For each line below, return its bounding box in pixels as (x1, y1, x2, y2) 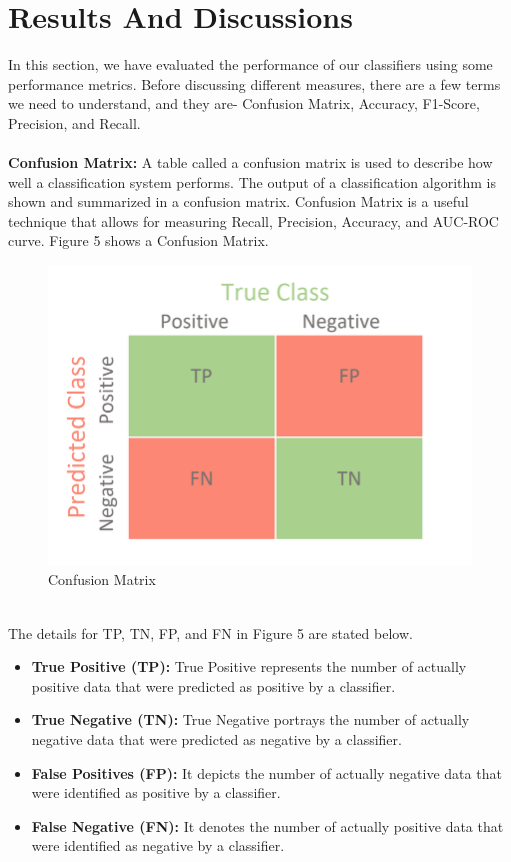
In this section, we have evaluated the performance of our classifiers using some (8, 54, 493, 75)
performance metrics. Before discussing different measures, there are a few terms (8, 73, 501, 94)
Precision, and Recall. (8, 112, 141, 133)
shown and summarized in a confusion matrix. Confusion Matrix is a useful (8, 191, 469, 212)
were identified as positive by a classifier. (31, 782, 281, 803)
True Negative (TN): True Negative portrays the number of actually (31, 709, 470, 730)
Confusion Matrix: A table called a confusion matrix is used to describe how (8, 152, 493, 173)
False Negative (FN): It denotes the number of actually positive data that (31, 815, 504, 836)
